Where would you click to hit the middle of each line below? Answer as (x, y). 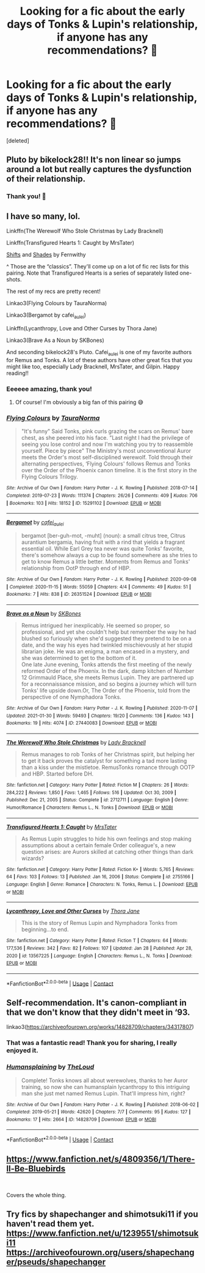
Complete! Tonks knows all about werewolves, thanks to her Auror (104, 1080)
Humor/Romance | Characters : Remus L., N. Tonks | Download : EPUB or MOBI (90, 807)
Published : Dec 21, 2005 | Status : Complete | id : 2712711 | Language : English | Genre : (98, 800)
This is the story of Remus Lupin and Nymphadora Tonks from (99, 923)
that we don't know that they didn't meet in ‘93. (98, 1012)
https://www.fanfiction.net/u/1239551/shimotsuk (103, 1234)
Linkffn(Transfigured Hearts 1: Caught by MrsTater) (70, 243)
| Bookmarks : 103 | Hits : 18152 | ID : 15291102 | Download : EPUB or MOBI (84, 503)
